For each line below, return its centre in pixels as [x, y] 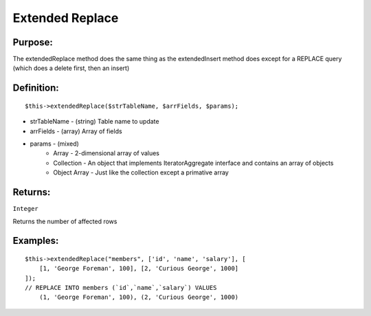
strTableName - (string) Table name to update [94, 122]
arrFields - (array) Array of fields [76, 131]
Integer [26, 209]
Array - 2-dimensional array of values [106, 153]
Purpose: [33, 42]
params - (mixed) [54, 144]
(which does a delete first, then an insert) [71, 68]
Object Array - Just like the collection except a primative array [141, 172]
